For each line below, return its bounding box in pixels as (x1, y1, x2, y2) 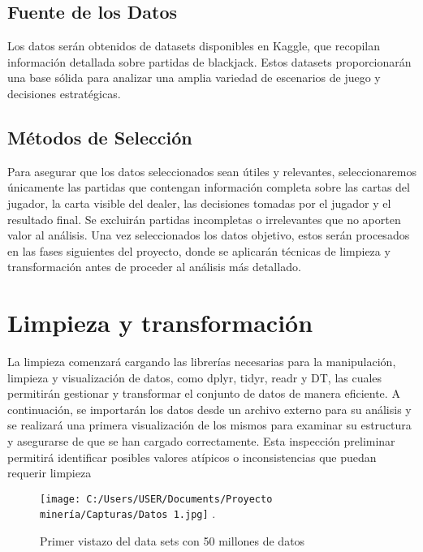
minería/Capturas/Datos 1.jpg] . (40, 505, 216, 522)
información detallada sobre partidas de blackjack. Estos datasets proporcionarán (7, 53, 412, 70)
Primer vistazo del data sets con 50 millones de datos (40, 533, 305, 550)
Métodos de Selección (7, 124, 192, 149)
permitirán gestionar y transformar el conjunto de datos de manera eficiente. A (7, 385, 400, 402)
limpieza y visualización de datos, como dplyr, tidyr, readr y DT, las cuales (7, 369, 382, 386)
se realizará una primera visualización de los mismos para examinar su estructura (7, 416, 412, 433)
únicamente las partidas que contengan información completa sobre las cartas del (7, 179, 410, 196)
